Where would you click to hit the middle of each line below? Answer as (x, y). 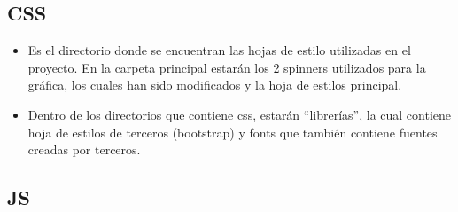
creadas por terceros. (84, 149)
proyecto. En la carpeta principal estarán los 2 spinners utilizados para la (227, 67)
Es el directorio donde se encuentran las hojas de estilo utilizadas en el (219, 50)
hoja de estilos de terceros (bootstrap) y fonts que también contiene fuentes (233, 132)
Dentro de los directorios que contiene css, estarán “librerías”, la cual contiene (240, 114)
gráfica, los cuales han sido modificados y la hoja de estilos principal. (215, 85)
